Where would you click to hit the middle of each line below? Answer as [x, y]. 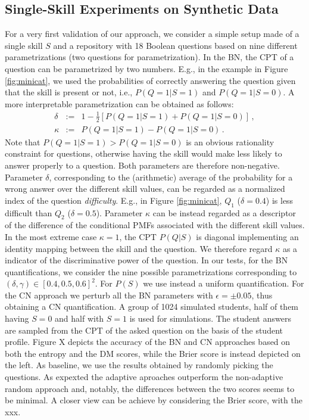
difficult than [29, 212]
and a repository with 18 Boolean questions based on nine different [175, 45]
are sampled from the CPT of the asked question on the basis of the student [144, 330]
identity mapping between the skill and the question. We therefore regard [139, 248]
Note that [23, 141]
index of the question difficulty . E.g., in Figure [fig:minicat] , [113, 200]
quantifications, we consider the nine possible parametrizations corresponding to [151, 271]
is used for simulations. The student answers [210, 318]
